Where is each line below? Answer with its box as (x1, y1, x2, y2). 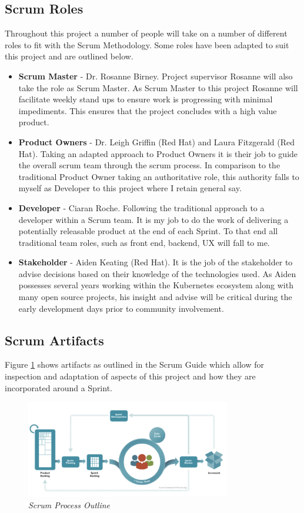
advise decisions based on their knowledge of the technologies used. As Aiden (18, 267, 296, 279)
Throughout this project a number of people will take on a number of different (5, 27, 288, 39)
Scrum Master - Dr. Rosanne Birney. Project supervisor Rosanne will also (18, 69, 293, 82)
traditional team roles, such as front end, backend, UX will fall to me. (18, 236, 270, 248)
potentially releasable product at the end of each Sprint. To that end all (18, 225, 278, 237)
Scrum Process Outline (28, 498, 111, 511)
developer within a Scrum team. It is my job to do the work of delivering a (18, 213, 289, 225)
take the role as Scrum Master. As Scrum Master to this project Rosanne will (18, 81, 298, 94)
